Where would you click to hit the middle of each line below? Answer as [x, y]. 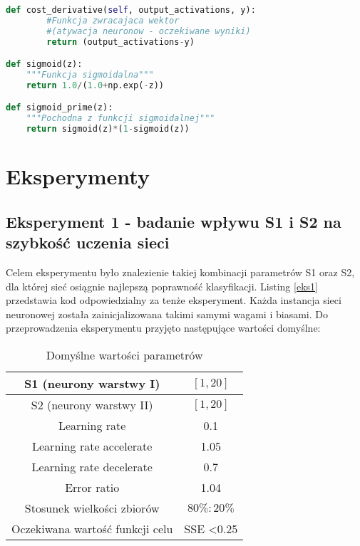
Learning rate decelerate [92, 467]
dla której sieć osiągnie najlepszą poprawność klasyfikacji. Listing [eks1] [162, 286]
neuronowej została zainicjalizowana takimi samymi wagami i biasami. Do [167, 314]
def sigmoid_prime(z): [60, 108]
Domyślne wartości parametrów [124, 355]
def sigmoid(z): [44, 64]
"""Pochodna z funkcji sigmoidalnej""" [120, 119]
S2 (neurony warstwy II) [92, 405]
